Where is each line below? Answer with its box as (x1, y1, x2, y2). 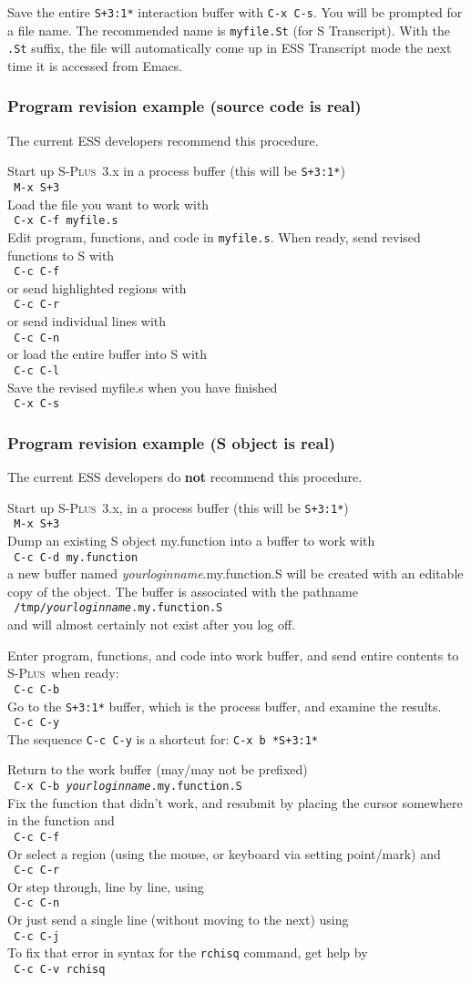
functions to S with (7, 245, 115, 264)
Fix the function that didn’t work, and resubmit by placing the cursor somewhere (7, 793, 463, 812)
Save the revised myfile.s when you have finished (7, 377, 278, 396)
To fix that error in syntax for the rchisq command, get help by (7, 943, 368, 962)
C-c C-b (14, 682, 60, 696)
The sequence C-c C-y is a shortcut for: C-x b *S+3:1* (7, 729, 319, 748)
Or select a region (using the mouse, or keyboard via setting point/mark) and (7, 844, 441, 863)
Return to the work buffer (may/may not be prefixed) (7, 760, 308, 779)
